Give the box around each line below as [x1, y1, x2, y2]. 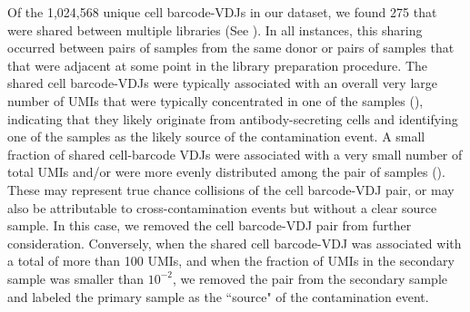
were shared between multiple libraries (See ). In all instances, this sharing [7, 20, 423, 39]
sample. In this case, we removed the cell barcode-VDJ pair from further [7, 216, 412, 235]
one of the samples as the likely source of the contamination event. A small [7, 127, 425, 146]
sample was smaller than [7, 268, 144, 288]
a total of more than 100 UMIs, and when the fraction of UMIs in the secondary [7, 251, 455, 270]
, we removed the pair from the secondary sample [172, 268, 448, 288]
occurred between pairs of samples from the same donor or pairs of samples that [7, 38, 455, 57]
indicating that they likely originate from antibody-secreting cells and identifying [7, 109, 458, 128]
